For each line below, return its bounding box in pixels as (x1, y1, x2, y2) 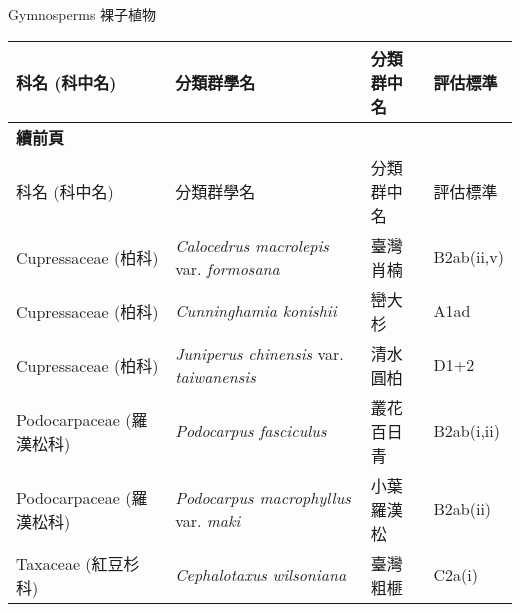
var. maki (175, 508, 241, 532)
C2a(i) (433, 563, 478, 587)
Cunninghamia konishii (175, 299, 337, 323)
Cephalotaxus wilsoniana (175, 563, 347, 587)
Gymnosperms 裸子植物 (8, 4, 157, 24)
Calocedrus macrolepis (175, 233, 329, 257)
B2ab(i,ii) (433, 419, 500, 443)
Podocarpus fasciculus (175, 419, 327, 443)
